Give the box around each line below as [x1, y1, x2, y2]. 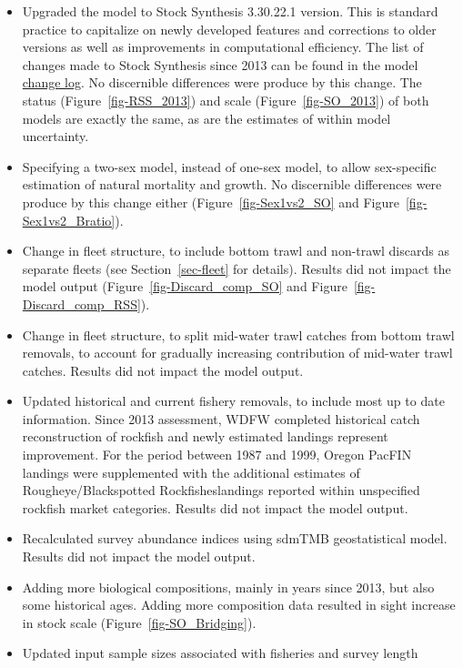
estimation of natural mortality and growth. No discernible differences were [22, 175, 442, 194]
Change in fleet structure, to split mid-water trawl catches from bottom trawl [22, 325, 455, 344]
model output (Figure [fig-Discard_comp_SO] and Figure [22, 277, 347, 296]
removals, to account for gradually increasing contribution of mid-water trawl [22, 343, 453, 362]
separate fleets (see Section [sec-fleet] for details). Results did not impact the [22, 258, 451, 278]
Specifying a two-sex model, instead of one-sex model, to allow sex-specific [22, 157, 437, 176]
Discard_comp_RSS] [22, 294, 141, 313]
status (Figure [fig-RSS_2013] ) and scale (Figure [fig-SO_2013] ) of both [22, 90, 429, 109]
